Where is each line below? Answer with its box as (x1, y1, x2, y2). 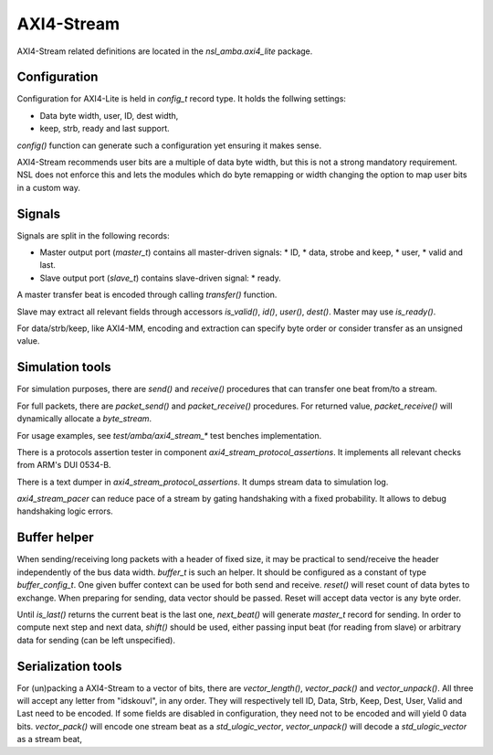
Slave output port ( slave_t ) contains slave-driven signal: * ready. (39, 272, 282, 283)
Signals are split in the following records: (16, 229, 170, 241)
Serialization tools (16, 658, 122, 674)
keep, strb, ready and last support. (39, 123, 170, 134)
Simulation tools (16, 359, 111, 375)
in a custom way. (16, 182, 81, 193)
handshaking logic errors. (16, 505, 113, 516)
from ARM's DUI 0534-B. (16, 460, 111, 471)
